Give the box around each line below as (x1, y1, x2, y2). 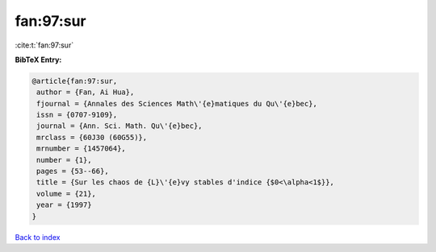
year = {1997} (36, 200, 92, 209)
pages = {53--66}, (36, 167, 109, 176)
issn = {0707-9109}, (36, 110, 118, 120)
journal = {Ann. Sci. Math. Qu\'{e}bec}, (36, 122, 203, 130)
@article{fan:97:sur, (31, 76, 118, 85)
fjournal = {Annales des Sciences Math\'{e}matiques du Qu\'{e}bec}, (36, 99, 318, 108)
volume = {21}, (36, 189, 97, 198)
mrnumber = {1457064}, (36, 144, 127, 153)
